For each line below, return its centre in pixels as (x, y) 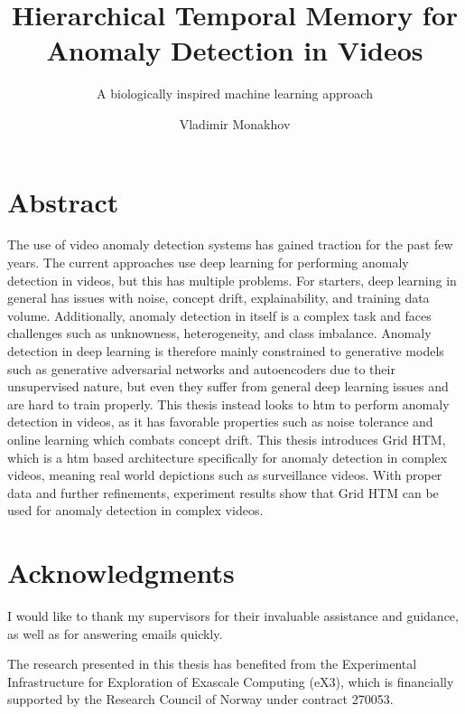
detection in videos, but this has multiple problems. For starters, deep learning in (232, 280)
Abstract (63, 201)
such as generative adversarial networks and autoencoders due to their (201, 368)
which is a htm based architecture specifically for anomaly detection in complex (228, 457)
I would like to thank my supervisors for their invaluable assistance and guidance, (233, 616)
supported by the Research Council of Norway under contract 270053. (200, 699)
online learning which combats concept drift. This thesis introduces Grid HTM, (227, 439)
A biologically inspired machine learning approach (235, 94)
